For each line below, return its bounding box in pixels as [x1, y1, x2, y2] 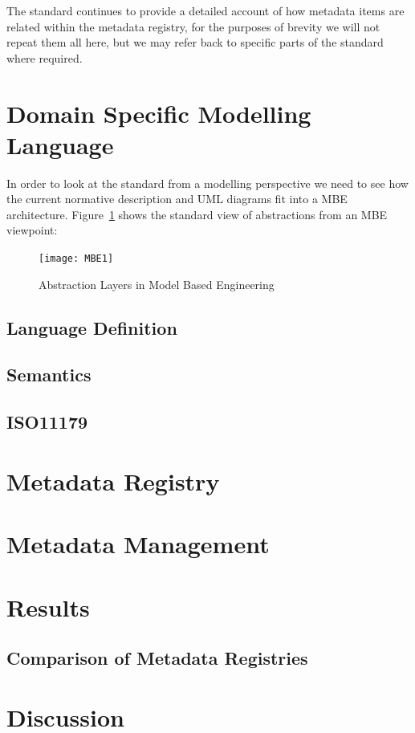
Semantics [6, 362, 92, 387]
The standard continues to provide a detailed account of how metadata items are [6, 2, 405, 18]
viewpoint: [6, 222, 58, 238]
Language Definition [6, 315, 177, 340]
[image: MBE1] [39, 253, 114, 265]
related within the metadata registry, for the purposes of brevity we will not [6, 18, 380, 35]
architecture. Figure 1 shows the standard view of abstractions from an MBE [6, 206, 388, 222]
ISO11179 [6, 409, 88, 434]
